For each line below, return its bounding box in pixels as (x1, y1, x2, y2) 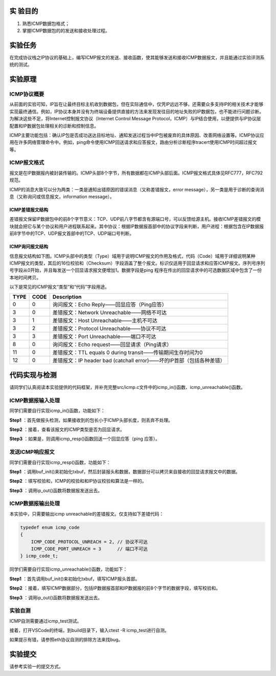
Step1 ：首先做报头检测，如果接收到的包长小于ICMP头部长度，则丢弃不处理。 (9, 417, 173, 423)
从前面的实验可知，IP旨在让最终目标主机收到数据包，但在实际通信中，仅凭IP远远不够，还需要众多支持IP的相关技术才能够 (9, 101, 264, 107)
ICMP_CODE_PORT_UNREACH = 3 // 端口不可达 (31, 546, 148, 552)
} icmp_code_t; (20, 553, 58, 559)
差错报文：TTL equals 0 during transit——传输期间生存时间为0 (52, 348, 203, 356)
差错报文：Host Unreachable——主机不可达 (52, 317, 158, 324)
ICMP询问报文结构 (9, 244, 49, 250)
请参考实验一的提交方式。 (9, 663, 63, 670)
